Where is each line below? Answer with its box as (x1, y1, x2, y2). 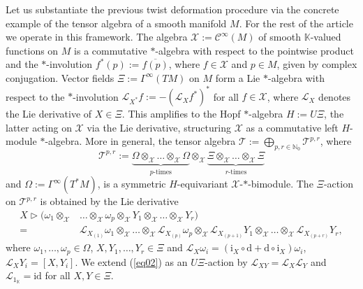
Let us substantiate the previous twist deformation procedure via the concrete (6, 2, 339, 16)
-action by (205, 254, 248, 269)
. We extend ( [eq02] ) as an (75, 254, 188, 269)
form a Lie (215, 70, 260, 85)
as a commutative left (246, 120, 339, 134)
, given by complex (276, 57, 357, 71)
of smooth (258, 29, 302, 44)
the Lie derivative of (6, 106, 92, 121)
